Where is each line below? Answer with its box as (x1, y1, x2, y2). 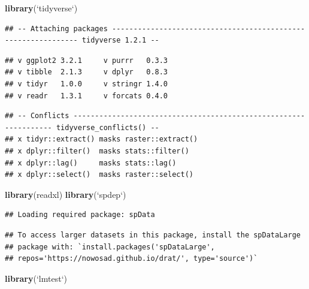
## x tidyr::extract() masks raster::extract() (5, 135, 198, 144)
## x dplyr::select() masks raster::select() (5, 170, 193, 179)
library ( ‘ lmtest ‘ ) (5, 272, 67, 284)
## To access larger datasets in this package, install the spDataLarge (5, 230, 301, 239)
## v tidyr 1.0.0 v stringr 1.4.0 (5, 79, 168, 88)
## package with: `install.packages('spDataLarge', (5, 242, 215, 251)
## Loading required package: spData (5, 210, 155, 219)
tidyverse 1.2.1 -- (81, 36, 159, 45)
